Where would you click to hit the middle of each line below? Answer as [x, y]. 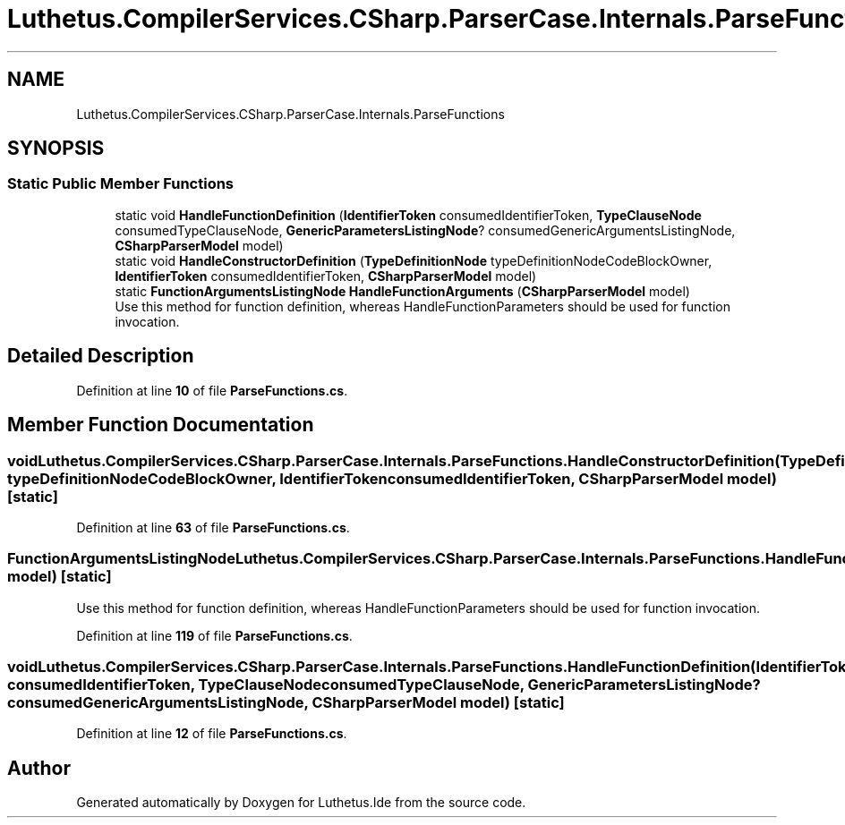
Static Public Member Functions [121, 184]
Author [39, 768]
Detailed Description [101, 356]
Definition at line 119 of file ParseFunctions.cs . [214, 635]
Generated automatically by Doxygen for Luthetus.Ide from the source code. [301, 803]
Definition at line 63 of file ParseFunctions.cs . [213, 527]
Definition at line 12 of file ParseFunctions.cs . [212, 734]
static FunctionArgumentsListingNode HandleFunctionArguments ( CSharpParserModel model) [402, 291]
